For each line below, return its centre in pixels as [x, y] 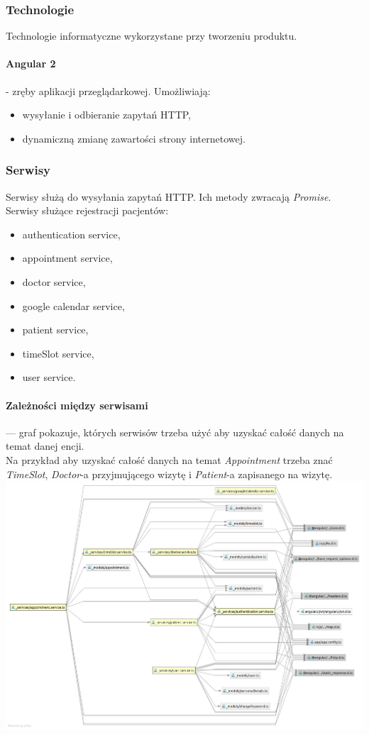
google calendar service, [73, 305]
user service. [49, 377]
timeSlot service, [58, 353]
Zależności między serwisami [77, 405]
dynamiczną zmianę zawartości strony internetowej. [134, 138]
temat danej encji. [45, 446]
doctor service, [54, 281]
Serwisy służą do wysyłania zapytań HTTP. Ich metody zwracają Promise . [169, 196]
